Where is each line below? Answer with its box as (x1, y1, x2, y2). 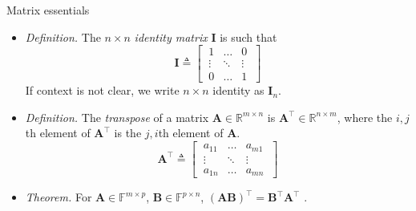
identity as (212, 82, 265, 99)
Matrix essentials (6, 2, 90, 18)
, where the (337, 108, 393, 125)
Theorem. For (25, 189, 92, 205)
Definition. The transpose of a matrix (25, 108, 209, 125)
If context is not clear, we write (25, 82, 180, 99)
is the (114, 124, 142, 141)
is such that (220, 28, 277, 45)
